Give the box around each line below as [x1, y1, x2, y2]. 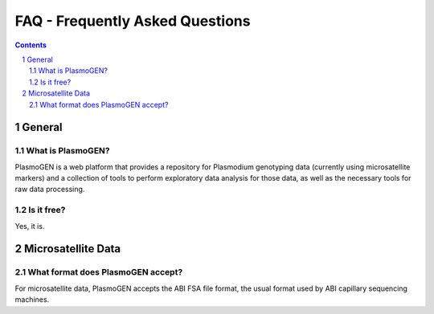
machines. [14, 295, 50, 304]
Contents [14, 40, 47, 50]
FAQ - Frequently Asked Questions [14, 12, 251, 30]
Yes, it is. [14, 221, 45, 230]
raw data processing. [14, 185, 85, 194]
